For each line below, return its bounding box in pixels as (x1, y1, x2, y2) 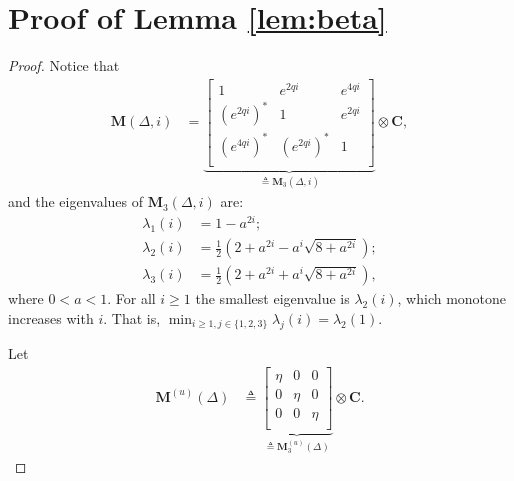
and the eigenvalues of (8, 191, 144, 212)
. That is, (103, 307, 161, 328)
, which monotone (397, 288, 507, 309)
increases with (8, 307, 94, 328)
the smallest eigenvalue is (195, 288, 350, 309)
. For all (107, 288, 156, 309)
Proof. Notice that (8, 55, 120, 76)
